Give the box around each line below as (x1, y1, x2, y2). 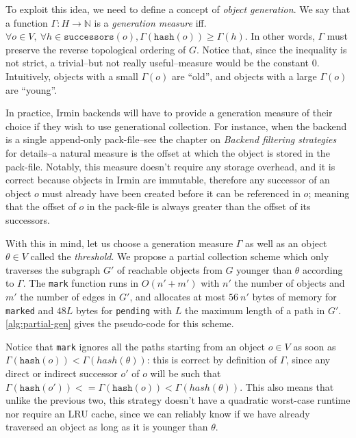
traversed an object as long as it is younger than (5, 420, 208, 434)
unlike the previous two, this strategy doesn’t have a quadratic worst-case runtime (5, 393, 351, 407)
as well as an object (245, 235, 327, 250)
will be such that (150, 366, 221, 381)
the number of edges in (20, 289, 116, 303)
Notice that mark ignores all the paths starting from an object (5, 339, 266, 353)
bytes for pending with (76, 302, 173, 317)
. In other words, (244, 29, 315, 43)
